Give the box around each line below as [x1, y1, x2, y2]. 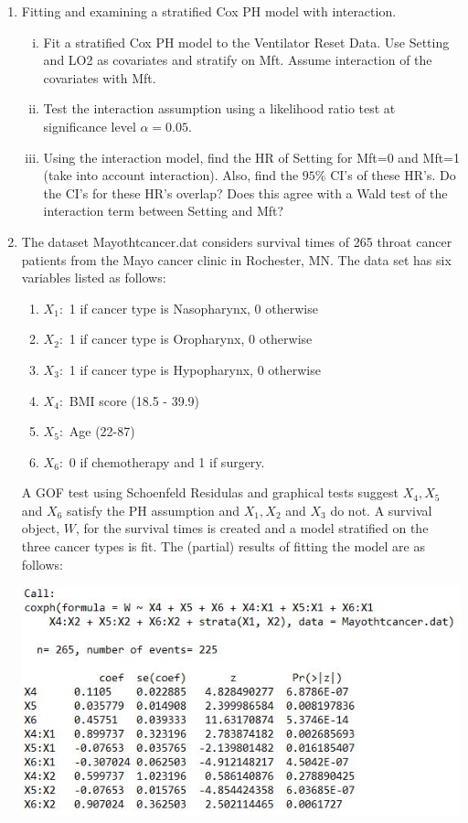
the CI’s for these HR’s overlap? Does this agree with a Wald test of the [43, 183, 448, 202]
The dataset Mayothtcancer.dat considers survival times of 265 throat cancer [21, 231, 452, 251]
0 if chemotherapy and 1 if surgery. [69, 452, 265, 471]
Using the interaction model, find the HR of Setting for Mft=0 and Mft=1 [43, 147, 460, 166]
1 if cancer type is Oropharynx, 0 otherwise [69, 329, 313, 348]
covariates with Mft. [43, 68, 156, 87]
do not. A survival [330, 500, 432, 519]
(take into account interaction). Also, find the [43, 166, 299, 185]
